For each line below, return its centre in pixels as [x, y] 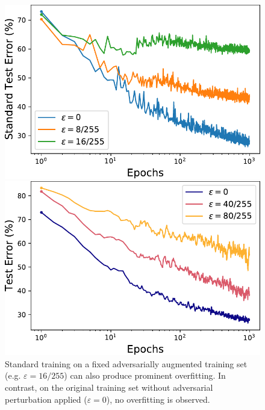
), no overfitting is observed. [158, 399]
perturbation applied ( [46, 399]
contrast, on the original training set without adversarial [109, 387]
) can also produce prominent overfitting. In [145, 375]
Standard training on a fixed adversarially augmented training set [126, 363]
